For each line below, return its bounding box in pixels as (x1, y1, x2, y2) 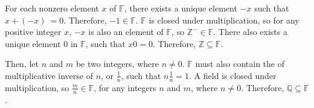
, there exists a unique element (124, 2, 237, 14)
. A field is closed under (189, 69, 277, 81)
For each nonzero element (5, 2, 99, 14)
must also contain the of (195, 57, 285, 70)
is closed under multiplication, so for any (149, 13, 300, 26)
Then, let (5, 57, 39, 70)
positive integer (5, 25, 62, 38)
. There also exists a (213, 25, 287, 38)
